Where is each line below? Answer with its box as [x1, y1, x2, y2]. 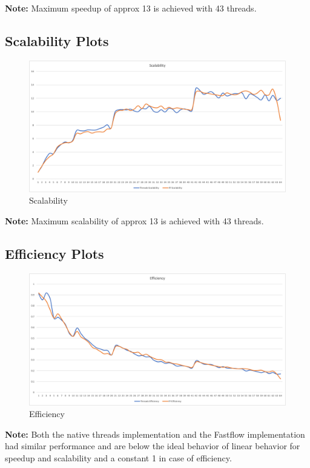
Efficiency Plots [5, 244, 104, 262]
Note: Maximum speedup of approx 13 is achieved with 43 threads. [5, 2, 257, 14]
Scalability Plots [5, 31, 109, 50]
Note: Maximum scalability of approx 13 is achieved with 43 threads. [5, 214, 264, 227]
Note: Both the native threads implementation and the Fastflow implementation [5, 427, 305, 440]
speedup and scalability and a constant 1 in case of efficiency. [5, 451, 232, 464]
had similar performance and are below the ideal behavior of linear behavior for [5, 440, 300, 452]
